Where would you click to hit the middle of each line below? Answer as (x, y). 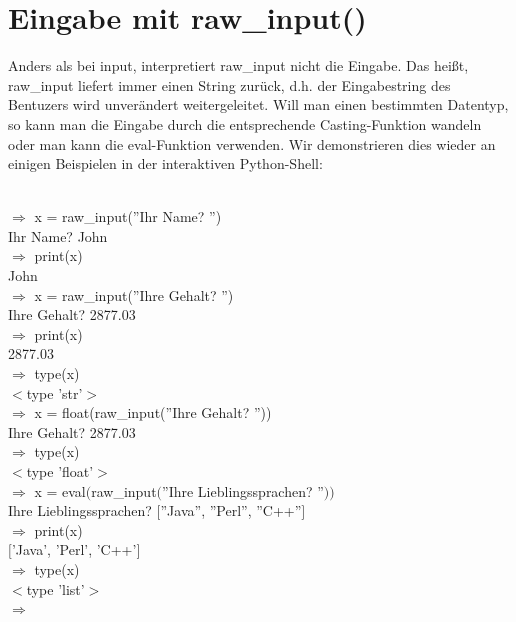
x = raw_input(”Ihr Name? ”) (128, 216)
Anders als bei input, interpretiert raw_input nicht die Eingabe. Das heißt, (238, 65)
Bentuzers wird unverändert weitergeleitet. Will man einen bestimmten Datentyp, (258, 104)
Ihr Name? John (58, 235)
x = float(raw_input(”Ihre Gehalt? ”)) (153, 412)
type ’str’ (54, 392)
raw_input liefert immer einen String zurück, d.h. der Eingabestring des (229, 84)
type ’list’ (55, 588)
